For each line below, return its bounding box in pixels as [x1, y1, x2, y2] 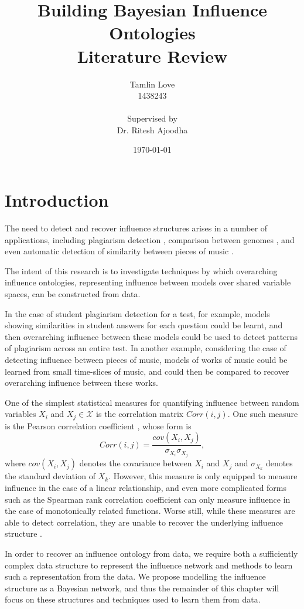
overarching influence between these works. [5, 376, 158, 389]
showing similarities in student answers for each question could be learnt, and [5, 319, 283, 331]
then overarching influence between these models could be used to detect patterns [5, 330, 298, 342]
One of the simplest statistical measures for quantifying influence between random [5, 396, 299, 408]
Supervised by [127, 112, 177, 125]
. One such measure [227, 408, 298, 420]
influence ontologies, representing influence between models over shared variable [5, 276, 291, 288]
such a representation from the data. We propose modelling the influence [5, 570, 266, 583]
